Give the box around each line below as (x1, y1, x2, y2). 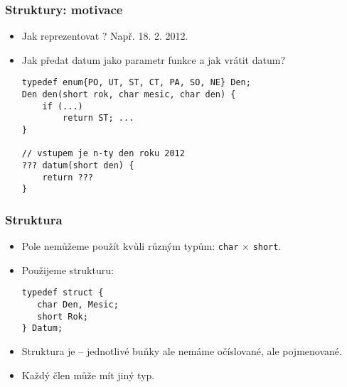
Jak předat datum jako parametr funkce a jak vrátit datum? (21, 52, 286, 67)
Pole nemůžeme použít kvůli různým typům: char (21, 239, 239, 254)
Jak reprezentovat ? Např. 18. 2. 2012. (21, 28, 188, 43)
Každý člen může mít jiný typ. (21, 367, 155, 382)
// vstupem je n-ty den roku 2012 (21, 148, 185, 159)
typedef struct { (21, 288, 104, 298)
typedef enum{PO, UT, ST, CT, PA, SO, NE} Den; (21, 77, 251, 88)
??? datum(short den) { (21, 160, 134, 170)
